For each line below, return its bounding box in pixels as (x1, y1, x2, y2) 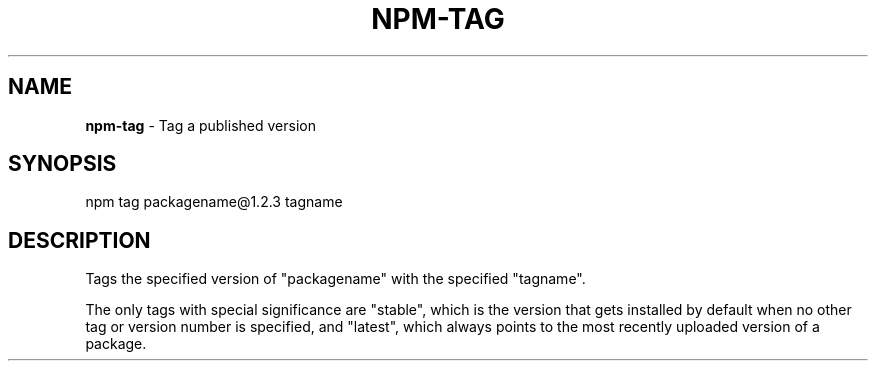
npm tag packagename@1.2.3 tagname (85, 193, 343, 211)
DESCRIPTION (8, 227, 151, 253)
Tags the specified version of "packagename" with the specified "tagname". (85, 270, 586, 288)
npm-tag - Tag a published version (85, 116, 316, 134)
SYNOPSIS (8, 151, 117, 177)
